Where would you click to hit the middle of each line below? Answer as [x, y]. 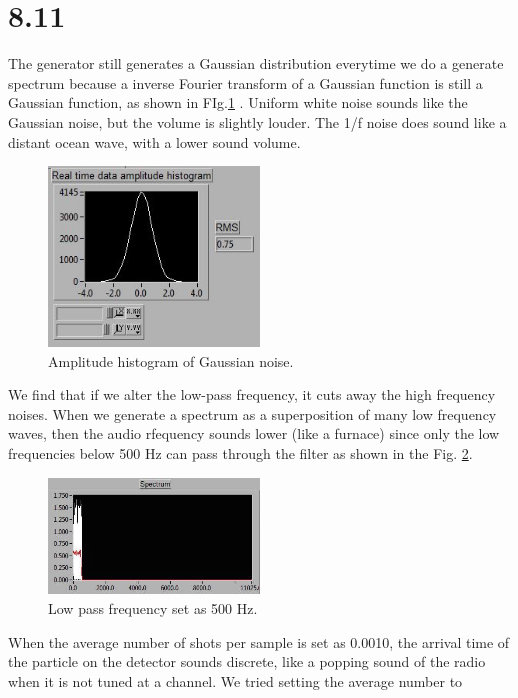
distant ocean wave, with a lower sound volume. [154, 141]
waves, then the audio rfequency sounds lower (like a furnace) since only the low [254, 433]
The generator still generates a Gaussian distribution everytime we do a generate [256, 63]
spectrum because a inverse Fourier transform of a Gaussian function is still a [245, 82]
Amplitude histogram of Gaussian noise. [171, 360]
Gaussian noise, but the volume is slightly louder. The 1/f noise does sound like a [257, 121]
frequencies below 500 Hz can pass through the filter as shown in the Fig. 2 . [240, 453]
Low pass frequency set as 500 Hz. [153, 607]
